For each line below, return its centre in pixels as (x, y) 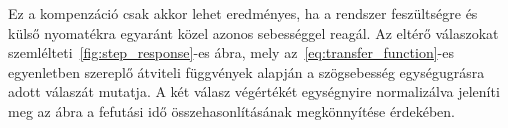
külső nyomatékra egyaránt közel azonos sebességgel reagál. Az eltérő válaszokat (253, 32)
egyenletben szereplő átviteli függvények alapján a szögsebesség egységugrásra (246, 71)
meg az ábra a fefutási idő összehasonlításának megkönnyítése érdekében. (231, 110)
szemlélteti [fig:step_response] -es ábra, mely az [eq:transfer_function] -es (231, 52)
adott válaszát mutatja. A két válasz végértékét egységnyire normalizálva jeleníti (254, 91)
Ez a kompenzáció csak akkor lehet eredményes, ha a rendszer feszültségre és (243, 13)
